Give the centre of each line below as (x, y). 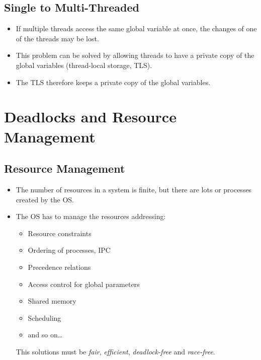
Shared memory (52, 301)
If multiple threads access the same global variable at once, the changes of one (136, 28)
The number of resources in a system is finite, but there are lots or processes (134, 189)
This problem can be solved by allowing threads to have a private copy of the (135, 55)
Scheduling (45, 317)
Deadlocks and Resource (90, 117)
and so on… (45, 335)
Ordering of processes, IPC (69, 250)
